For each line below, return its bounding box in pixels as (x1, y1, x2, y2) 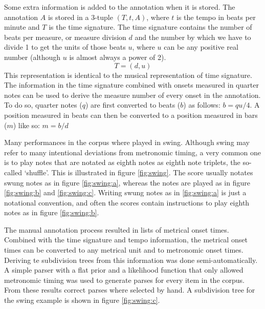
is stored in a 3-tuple (48, 11, 113, 22)
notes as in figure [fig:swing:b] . (4, 207, 99, 218)
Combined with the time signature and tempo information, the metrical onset (4, 234, 248, 245)
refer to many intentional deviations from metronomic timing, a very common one (4, 147, 261, 157)
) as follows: (183, 99, 220, 110)
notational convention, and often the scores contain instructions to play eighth (4, 197, 250, 208)
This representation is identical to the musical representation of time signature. (4, 69, 252, 80)
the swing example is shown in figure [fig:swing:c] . (4, 295, 160, 305)
